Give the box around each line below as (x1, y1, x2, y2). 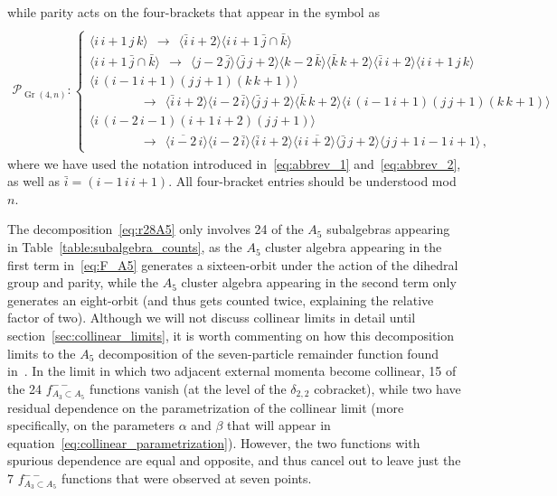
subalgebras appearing (326, 220, 450, 239)
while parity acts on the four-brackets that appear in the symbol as (7, 3, 380, 21)
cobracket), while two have (314, 379, 461, 398)
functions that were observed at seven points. (61, 469, 312, 488)
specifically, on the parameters (7, 416, 175, 435)
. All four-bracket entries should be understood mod (168, 172, 457, 191)
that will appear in (227, 416, 331, 435)
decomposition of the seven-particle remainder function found (99, 343, 439, 362)
